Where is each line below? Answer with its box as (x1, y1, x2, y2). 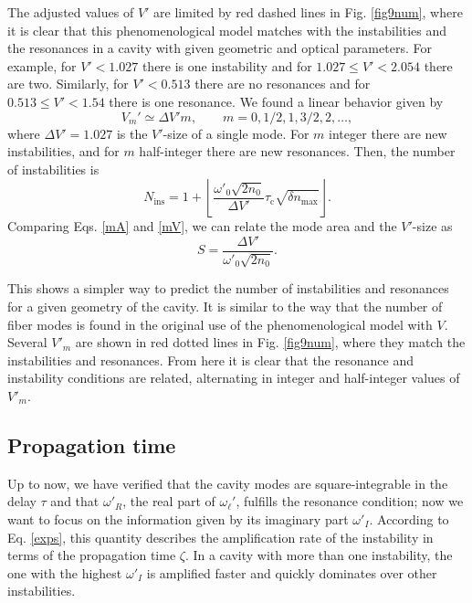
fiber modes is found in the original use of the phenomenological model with (7, 314, 433, 333)
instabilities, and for (7, 142, 120, 161)
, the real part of (122, 492, 215, 511)
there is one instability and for (142, 56, 312, 75)
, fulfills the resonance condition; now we (236, 492, 464, 511)
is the (116, 123, 148, 143)
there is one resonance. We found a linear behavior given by (109, 91, 444, 111)
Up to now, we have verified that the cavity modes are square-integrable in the (7, 473, 448, 492)
